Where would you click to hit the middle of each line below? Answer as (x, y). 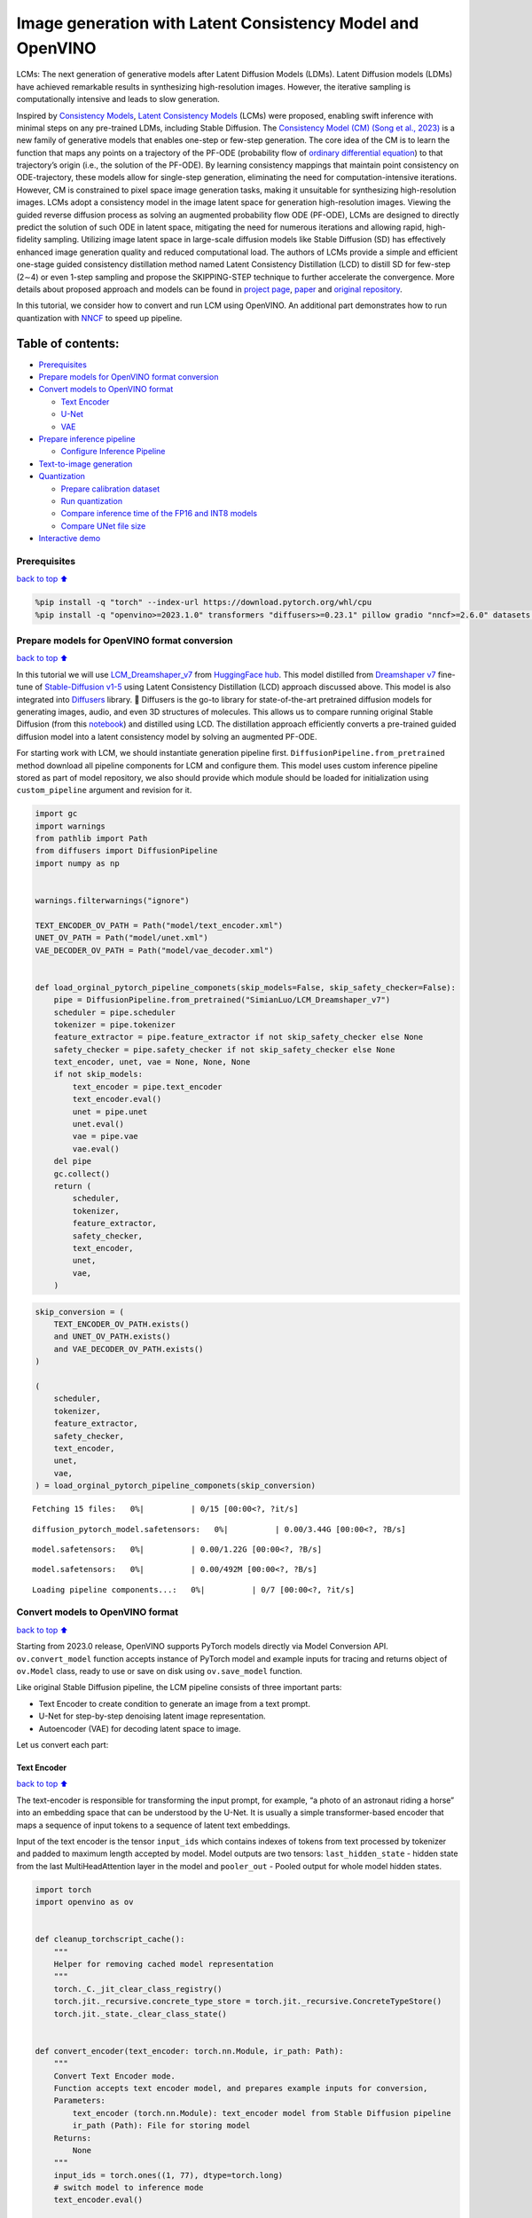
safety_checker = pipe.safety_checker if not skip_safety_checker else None (224, 1050)
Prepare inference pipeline (87, 439)
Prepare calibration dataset (110, 489)
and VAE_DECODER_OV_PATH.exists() (129, 1349)
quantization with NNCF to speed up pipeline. (99, 318)
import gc (56, 814)
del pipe (73, 1161)
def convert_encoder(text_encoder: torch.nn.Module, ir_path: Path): (189, 2051)
